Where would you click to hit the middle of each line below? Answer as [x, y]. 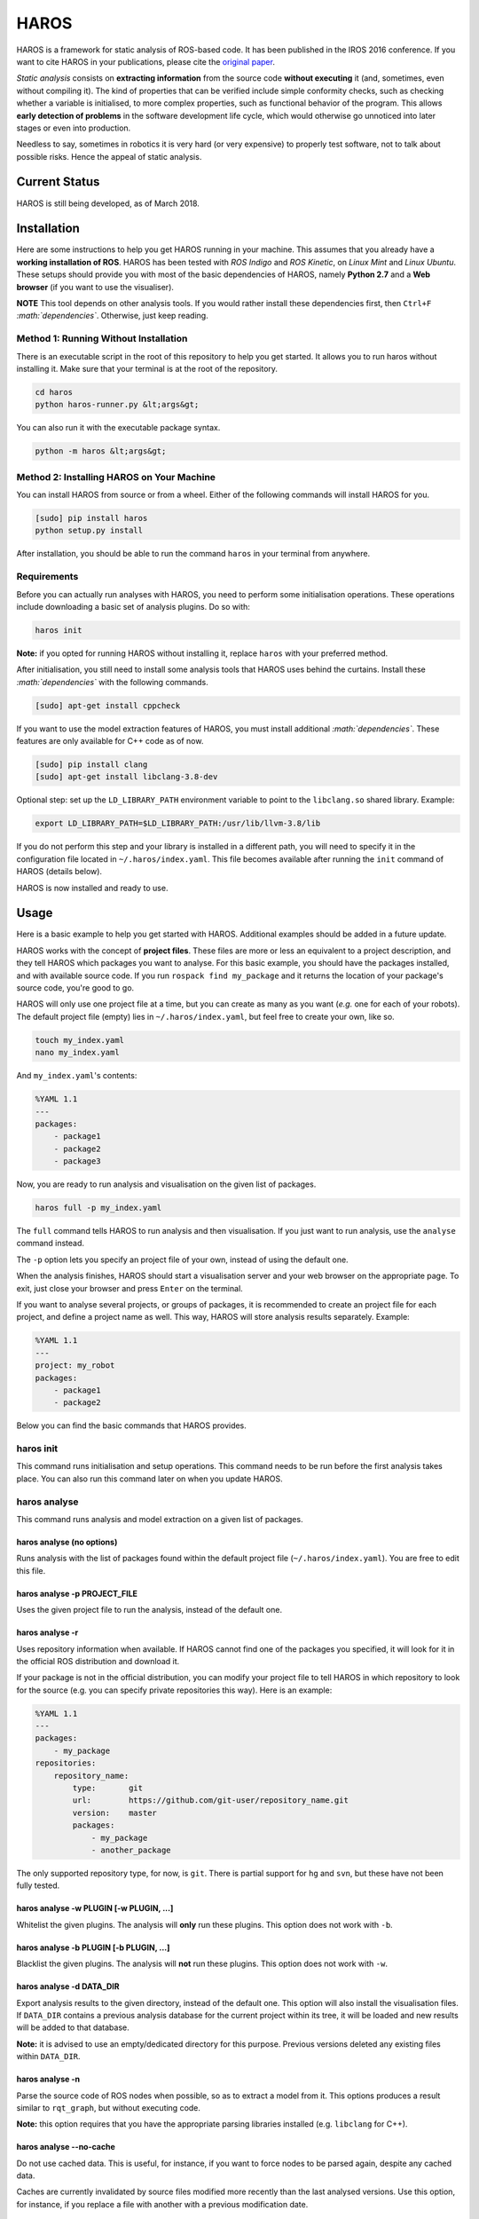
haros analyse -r [47, 1632]
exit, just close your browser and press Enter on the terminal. [130, 1288]
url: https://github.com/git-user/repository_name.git [211, 1800]
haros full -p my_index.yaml [98, 1208]
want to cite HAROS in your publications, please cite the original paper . [145, 61]
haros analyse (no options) [67, 1542]
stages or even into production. [74, 128]
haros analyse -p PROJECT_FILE [77, 1593]
